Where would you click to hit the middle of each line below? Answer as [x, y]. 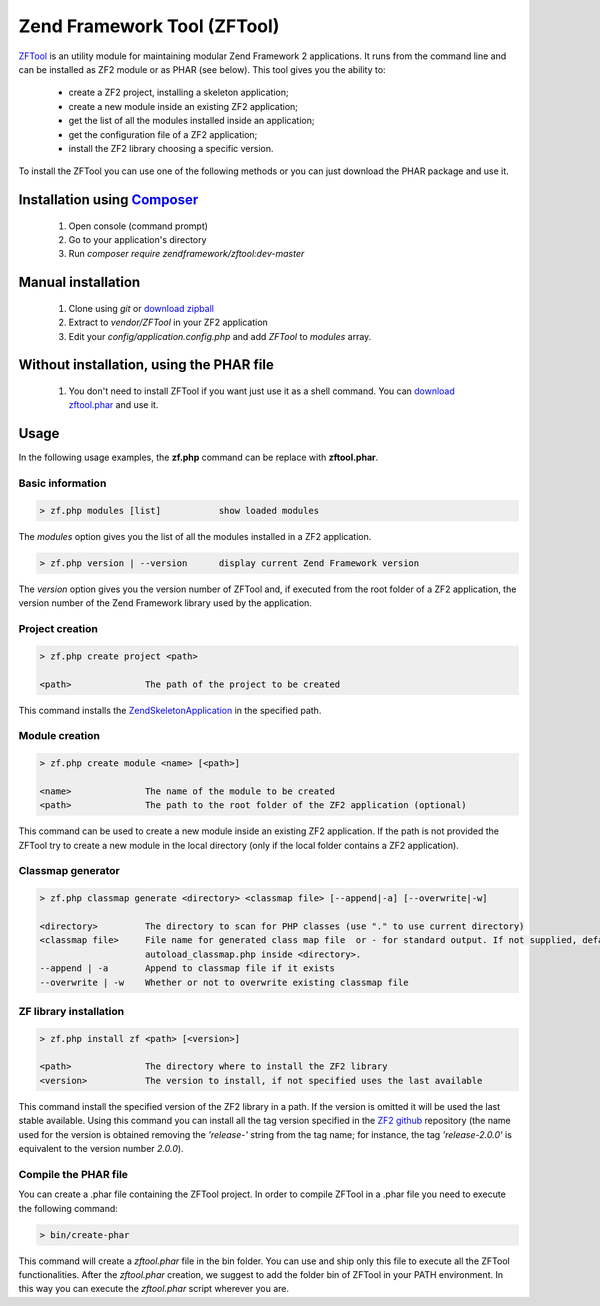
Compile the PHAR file [73, 1174]
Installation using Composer [108, 200]
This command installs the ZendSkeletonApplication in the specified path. [170, 710]
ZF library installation [71, 1011]
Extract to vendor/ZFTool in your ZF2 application [168, 322]
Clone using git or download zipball [141, 308]
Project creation [58, 629]
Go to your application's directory [137, 240]
